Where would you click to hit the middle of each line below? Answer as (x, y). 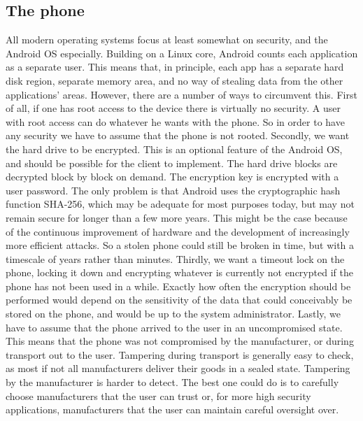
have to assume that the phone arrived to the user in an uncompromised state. (174, 327)
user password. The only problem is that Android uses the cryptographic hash (173, 190)
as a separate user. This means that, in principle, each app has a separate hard (175, 67)
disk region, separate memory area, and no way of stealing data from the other (175, 80)
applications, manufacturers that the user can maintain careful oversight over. (172, 409)
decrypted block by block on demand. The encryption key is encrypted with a (172, 177)
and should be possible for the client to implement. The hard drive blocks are (172, 163)
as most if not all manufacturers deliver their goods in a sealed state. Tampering (178, 368)
